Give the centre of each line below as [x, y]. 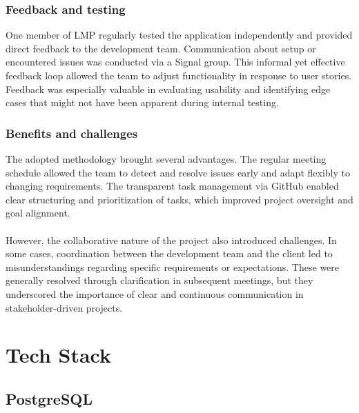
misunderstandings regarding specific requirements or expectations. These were [173, 266]
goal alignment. [38, 213]
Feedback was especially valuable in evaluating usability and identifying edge [168, 89]
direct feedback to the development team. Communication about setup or [161, 48]
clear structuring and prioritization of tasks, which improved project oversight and [179, 199]
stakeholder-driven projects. [64, 307]
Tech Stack [58, 355]
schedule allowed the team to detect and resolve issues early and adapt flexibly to [178, 172]
